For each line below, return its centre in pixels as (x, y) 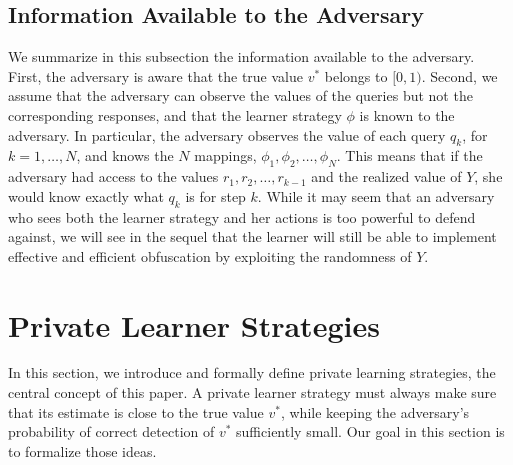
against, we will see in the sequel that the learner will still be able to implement (252, 236)
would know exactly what (86, 195)
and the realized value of (386, 176)
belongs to (356, 75)
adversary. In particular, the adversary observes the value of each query (227, 134)
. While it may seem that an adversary (376, 195)
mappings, (225, 155)
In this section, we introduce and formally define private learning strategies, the (252, 372)
